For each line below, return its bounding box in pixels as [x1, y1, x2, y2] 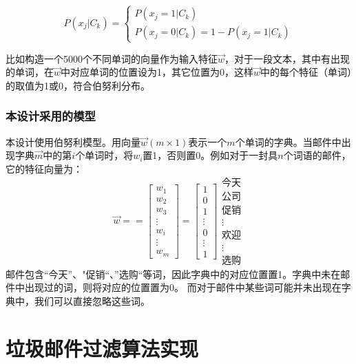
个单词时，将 [75, 148, 134, 162]
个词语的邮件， [283, 148, 351, 162]
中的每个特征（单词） [260, 65, 353, 79]
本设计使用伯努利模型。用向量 [6, 134, 140, 149]
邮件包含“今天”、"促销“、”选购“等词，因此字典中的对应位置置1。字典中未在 [6, 266, 341, 281]
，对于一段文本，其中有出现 [224, 51, 350, 65]
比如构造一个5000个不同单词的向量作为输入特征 [6, 51, 218, 65]
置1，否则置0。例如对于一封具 [143, 148, 278, 162]
